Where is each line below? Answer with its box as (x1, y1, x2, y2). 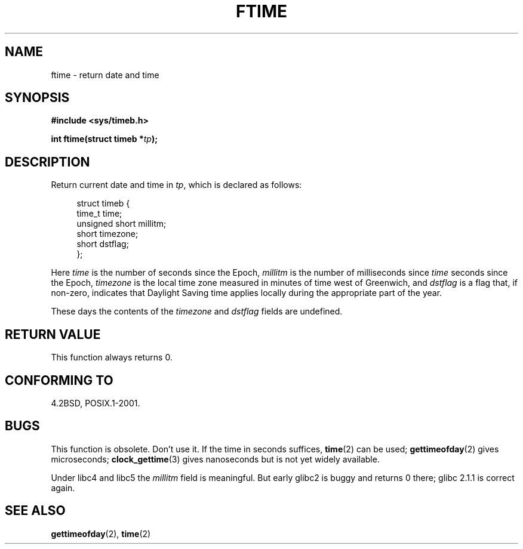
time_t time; (76, 208, 122, 219)
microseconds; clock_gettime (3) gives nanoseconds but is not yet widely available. (51, 454, 380, 464)
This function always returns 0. (51, 352, 173, 363)
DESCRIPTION (5, 154, 90, 169)
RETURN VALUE (5, 326, 101, 342)
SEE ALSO (5, 503, 66, 519)
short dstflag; (76, 239, 129, 249)
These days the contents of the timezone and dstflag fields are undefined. (51, 306, 343, 317)
